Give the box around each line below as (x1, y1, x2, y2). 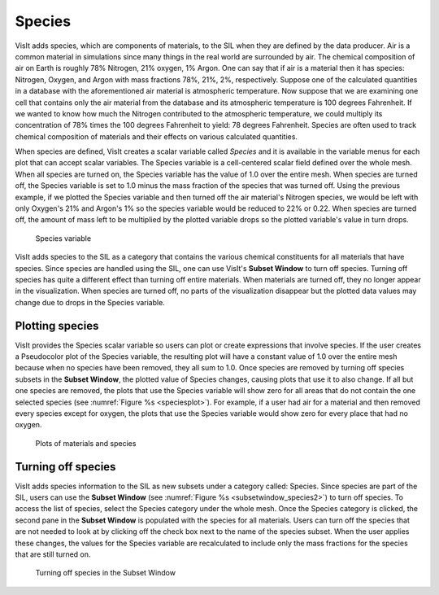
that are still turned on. (15, 549, 91, 559)
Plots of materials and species (35, 438, 137, 448)
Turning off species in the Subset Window (35, 568, 176, 578)
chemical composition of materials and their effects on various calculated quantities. (15, 131, 298, 142)
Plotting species (15, 318, 99, 333)
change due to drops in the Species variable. (15, 297, 166, 307)
